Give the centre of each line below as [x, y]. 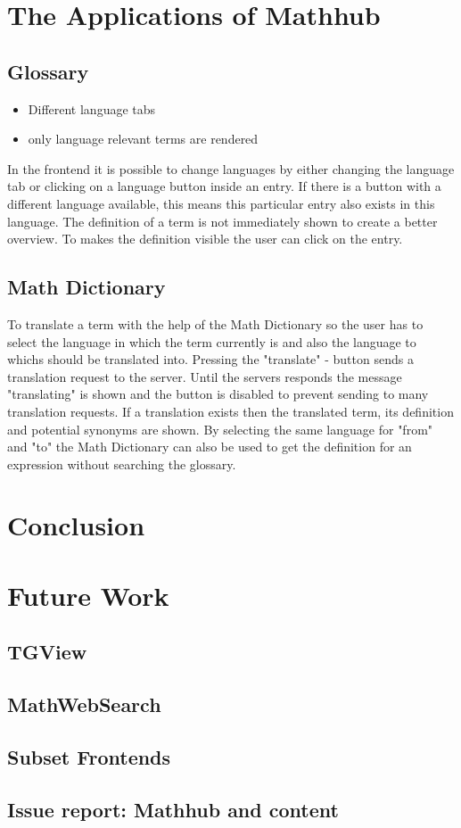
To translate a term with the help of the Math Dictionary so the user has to [215, 323]
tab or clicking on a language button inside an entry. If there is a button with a [224, 186]
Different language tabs [92, 108]
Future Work [88, 595]
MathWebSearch [84, 704]
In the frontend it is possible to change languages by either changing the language [231, 168]
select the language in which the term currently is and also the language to [212, 341]
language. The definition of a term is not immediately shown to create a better [222, 221]
